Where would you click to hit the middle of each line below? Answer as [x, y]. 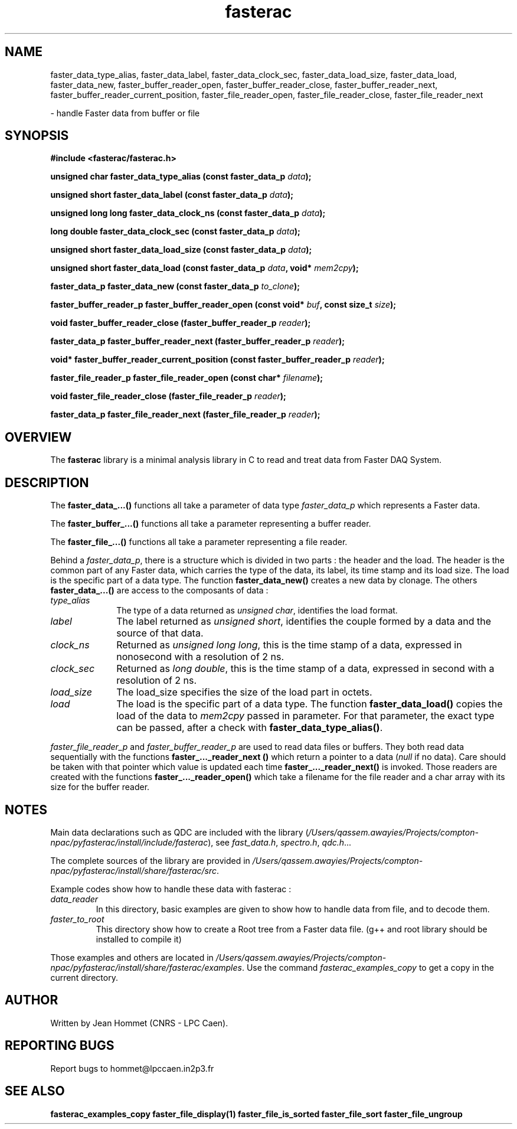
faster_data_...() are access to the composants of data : [159, 590]
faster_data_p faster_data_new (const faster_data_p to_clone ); [175, 286]
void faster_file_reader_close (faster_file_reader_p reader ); [168, 396]
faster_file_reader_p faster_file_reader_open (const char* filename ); [187, 378]
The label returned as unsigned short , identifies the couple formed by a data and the [304, 621]
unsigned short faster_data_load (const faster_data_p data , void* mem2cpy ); [204, 268]
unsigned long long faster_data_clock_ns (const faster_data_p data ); [188, 213]
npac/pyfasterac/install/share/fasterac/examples [146, 967]
